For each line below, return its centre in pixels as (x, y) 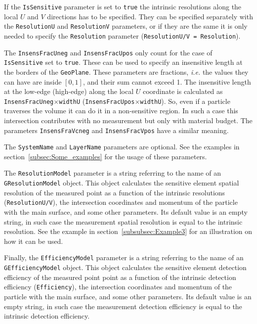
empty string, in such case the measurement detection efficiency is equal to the (123, 306)
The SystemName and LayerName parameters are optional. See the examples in (122, 147)
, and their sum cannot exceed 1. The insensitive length (167, 81)
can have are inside (33, 81)
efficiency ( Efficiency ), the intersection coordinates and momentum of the (118, 287)
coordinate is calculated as (183, 91)
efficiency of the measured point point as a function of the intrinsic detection (120, 277)
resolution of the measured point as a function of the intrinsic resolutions (115, 192)
